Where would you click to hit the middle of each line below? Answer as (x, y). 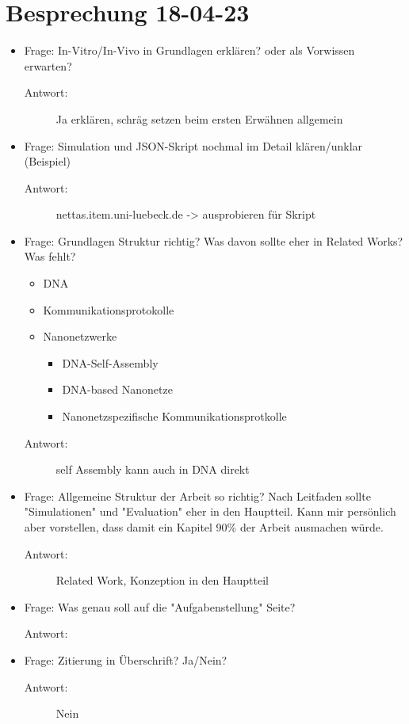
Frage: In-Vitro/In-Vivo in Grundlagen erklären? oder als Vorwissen (189, 50)
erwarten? (48, 65)
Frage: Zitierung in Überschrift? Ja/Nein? (126, 659)
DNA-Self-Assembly (110, 362)
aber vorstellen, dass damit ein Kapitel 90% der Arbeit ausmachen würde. (204, 527)
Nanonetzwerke (80, 336)
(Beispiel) (48, 161)
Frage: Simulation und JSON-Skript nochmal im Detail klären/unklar (193, 145)
